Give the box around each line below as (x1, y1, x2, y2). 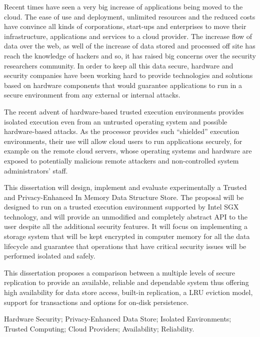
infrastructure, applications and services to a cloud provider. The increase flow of (4, 30, 252, 41)
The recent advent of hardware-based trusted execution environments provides (4, 106, 244, 116)
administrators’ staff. (4, 165, 68, 175)
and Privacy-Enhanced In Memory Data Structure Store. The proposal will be (4, 191, 244, 202)
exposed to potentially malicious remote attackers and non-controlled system (4, 155, 239, 165)
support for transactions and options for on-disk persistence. (4, 296, 189, 307)
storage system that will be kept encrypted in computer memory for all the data (4, 231, 250, 241)
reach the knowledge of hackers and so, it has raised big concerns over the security (4, 50, 256, 60)
